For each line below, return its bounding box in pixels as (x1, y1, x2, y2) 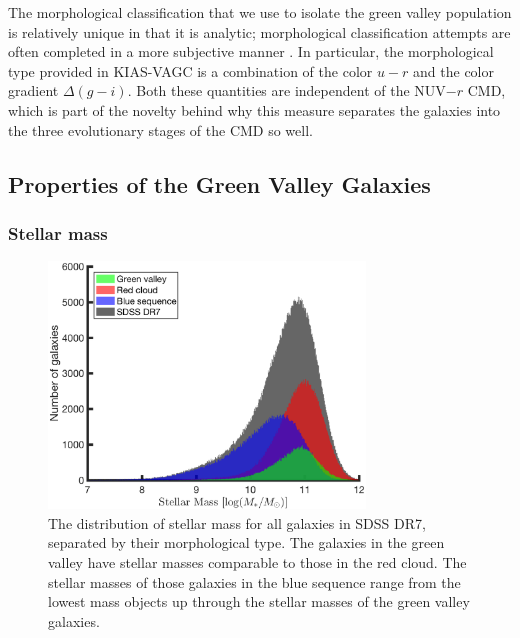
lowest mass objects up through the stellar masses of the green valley (48, 591, 470, 612)
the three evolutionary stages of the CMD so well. (8, 119, 313, 140)
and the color (413, 60, 495, 81)
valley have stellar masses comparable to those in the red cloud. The (48, 552, 467, 573)
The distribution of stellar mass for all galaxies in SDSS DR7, (48, 512, 426, 533)
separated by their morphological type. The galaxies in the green (48, 532, 445, 553)
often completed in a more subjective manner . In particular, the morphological (8, 41, 494, 62)
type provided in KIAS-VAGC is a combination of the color (8, 60, 373, 81)
